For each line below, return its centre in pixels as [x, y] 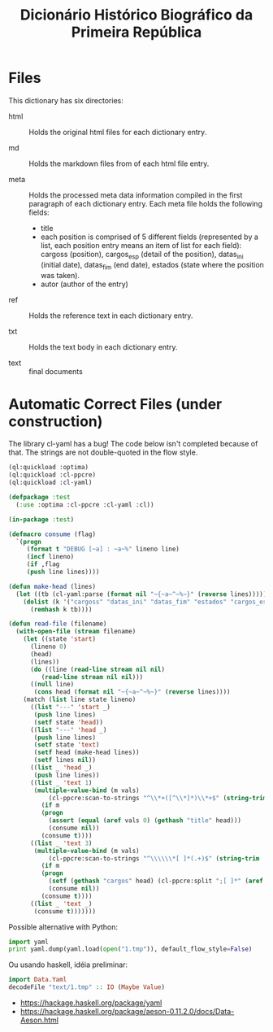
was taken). [60, 275]
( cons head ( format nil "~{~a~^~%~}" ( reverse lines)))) [132, 692]
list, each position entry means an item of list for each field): [141, 245]
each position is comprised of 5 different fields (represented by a [149, 237]
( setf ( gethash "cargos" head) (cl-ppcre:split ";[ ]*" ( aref [156, 881]
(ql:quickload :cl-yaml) [50, 483]
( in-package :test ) [41, 519]
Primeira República [136, 32]
